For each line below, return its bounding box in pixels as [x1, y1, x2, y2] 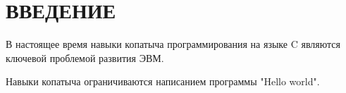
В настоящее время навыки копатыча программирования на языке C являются [6, 37, 340, 51]
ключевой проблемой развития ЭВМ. [6, 50, 164, 65]
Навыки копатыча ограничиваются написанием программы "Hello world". [6, 74, 320, 89]
